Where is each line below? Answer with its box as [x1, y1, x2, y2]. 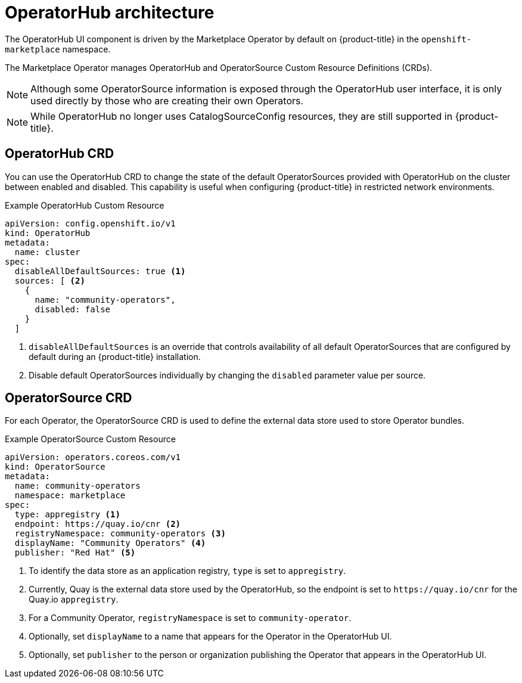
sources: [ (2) [14, 275, 85, 285]
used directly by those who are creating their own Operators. [30, 94, 304, 107]
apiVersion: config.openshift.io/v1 [5, 218, 176, 228]
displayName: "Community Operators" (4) [14, 538, 206, 548]
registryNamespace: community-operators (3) [14, 529, 226, 539]
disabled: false [35, 304, 111, 314]
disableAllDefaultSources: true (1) [14, 266, 186, 276]
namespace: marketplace [14, 490, 126, 501]
